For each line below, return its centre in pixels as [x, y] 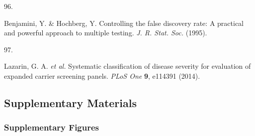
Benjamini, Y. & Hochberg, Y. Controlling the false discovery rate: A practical [124, 23]
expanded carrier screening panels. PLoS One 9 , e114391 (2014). [102, 75]
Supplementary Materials [70, 102]
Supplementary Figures [52, 127]
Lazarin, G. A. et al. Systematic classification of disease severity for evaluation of [127, 66]
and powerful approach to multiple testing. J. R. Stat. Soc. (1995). [106, 33]
